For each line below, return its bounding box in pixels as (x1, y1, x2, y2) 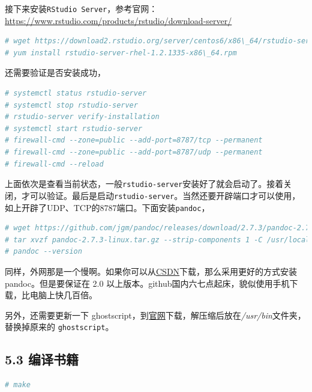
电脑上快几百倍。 (29, 289, 97, 301)
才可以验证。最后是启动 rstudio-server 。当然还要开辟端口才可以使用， (21, 189, 301, 201)
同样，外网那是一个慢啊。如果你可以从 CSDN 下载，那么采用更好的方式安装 (5, 265, 298, 277)
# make (5, 381, 31, 390)
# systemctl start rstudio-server (5, 124, 143, 133)
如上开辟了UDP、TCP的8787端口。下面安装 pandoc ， (5, 201, 210, 213)
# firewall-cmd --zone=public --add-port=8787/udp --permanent (5, 148, 263, 156)
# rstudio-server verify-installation (5, 112, 160, 121)
